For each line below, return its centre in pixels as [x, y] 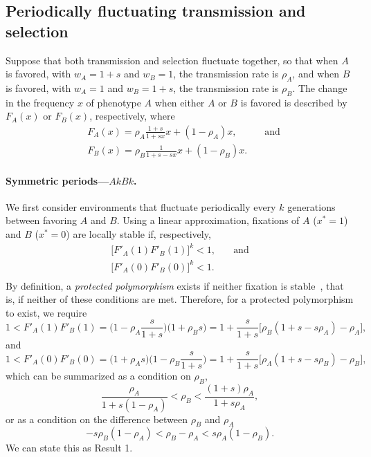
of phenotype [114, 102]
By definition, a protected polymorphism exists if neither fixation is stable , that [175, 285]
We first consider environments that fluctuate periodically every [141, 206]
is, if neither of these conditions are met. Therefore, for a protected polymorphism [180, 299]
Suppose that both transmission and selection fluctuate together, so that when [172, 60]
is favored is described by [294, 102]
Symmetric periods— [57, 180]
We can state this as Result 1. [69, 448]
